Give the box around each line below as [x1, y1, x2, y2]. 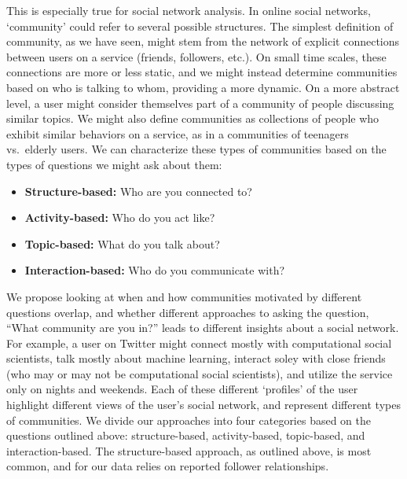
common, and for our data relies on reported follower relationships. [6, 458, 329, 474]
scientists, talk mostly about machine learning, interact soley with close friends [6, 350, 386, 367]
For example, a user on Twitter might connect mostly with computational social [6, 334, 392, 351]
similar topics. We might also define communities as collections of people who [6, 110, 379, 127]
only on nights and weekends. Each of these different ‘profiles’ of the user [6, 381, 358, 397]
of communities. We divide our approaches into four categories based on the [6, 411, 372, 428]
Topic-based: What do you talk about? [24, 235, 220, 252]
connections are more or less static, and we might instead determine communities [6, 64, 398, 80]
